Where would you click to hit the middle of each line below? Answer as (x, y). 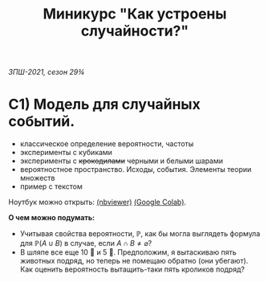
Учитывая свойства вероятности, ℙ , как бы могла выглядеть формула (140, 234)
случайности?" (135, 31)
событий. (42, 122)
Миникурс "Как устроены (135, 14)
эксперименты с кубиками (66, 153)
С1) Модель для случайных (104, 104)
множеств (37, 178)
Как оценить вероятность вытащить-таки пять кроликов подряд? (132, 269)
